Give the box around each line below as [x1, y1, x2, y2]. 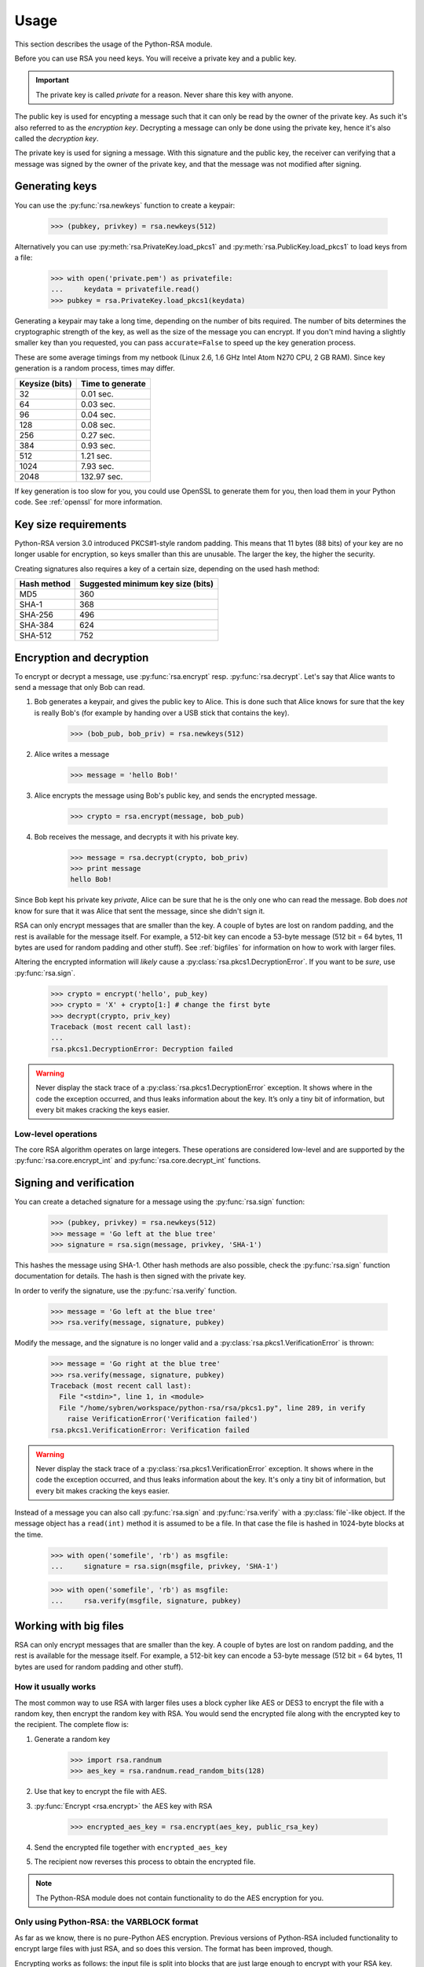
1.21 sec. [80, 450, 113, 461]
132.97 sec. [80, 471, 123, 482]
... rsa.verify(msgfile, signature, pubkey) [50, 1596, 242, 1605]
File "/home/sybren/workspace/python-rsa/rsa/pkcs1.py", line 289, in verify [59, 1403, 366, 1412]
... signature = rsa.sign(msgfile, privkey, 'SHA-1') [50, 1562, 279, 1571]
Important [35, 76, 70, 85]
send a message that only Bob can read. [14, 683, 145, 692]
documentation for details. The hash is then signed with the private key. [14, 1271, 247, 1281]
